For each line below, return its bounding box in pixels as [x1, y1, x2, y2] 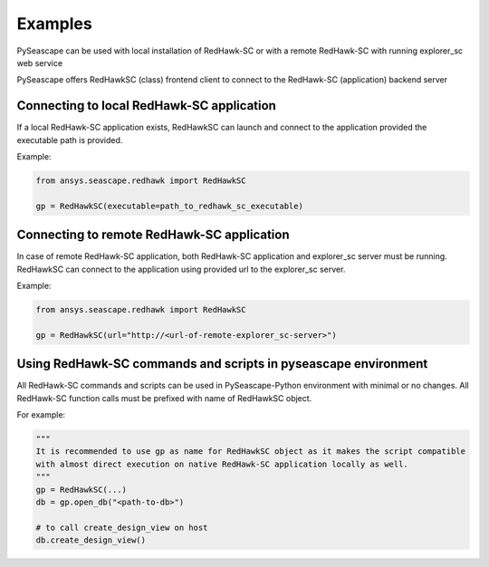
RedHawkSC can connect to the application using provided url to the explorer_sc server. [16, 264, 346, 274]
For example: [16, 409, 66, 420]
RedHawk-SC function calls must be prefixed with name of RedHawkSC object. [16, 392, 312, 403]
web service [16, 57, 63, 68]
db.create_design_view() [35, 535, 147, 545]
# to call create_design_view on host [35, 522, 208, 533]
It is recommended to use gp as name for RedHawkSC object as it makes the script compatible [35, 447, 466, 456]
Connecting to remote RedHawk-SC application [16, 227, 290, 243]
